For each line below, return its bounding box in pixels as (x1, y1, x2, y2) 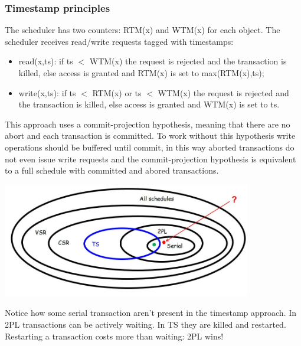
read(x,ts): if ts (18, 55, 73, 67)
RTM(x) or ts (92, 86, 142, 99)
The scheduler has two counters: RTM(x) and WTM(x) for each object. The (5, 24, 280, 36)
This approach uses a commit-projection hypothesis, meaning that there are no (5, 117, 290, 130)
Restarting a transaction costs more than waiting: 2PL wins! (5, 329, 224, 342)
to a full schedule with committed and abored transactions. (5, 164, 219, 177)
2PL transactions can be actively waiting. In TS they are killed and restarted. (5, 318, 286, 330)
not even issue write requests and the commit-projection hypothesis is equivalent (5, 152, 296, 165)
